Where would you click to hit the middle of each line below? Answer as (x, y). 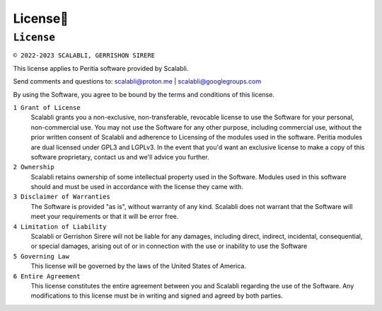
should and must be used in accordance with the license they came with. (137, 187)
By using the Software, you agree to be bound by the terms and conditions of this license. (144, 94)
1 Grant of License (47, 107)
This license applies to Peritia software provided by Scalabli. (101, 68)
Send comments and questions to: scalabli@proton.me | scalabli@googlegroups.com (137, 81)
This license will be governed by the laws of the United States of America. (139, 266)
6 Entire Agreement (47, 276)
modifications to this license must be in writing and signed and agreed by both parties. (157, 296)
